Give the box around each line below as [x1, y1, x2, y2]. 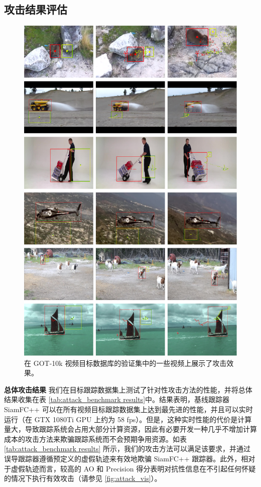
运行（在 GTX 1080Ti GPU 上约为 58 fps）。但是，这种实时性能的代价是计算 [4, 414, 252, 424]
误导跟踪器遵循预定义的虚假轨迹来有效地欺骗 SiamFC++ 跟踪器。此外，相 [4, 453, 248, 463]
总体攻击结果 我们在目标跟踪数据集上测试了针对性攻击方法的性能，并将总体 [4, 384, 252, 395]
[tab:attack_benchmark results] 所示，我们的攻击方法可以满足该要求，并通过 [4, 443, 251, 454]
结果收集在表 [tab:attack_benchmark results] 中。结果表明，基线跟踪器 [4, 394, 230, 405]
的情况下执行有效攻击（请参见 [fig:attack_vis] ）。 [4, 473, 162, 483]
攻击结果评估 [4, 2, 67, 17]
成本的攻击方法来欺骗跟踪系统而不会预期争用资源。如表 [4, 433, 187, 444]
